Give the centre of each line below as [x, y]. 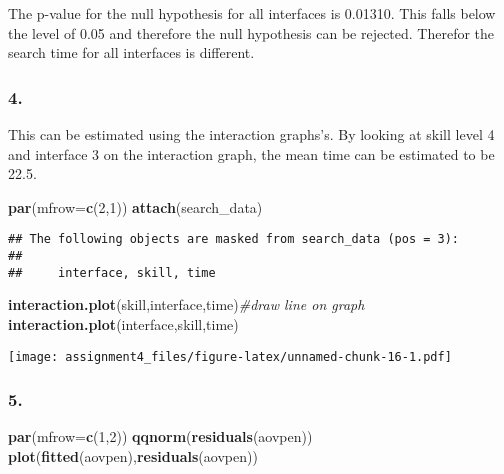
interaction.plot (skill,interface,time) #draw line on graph [186, 304]
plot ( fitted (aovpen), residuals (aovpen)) [133, 456]
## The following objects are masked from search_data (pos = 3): [234, 239]
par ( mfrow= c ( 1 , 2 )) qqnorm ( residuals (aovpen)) [160, 436]
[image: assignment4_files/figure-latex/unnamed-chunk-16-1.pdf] [230, 356]
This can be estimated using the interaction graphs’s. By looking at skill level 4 [251, 134]
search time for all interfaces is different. [131, 52]
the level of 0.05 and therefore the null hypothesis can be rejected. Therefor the [251, 32]
